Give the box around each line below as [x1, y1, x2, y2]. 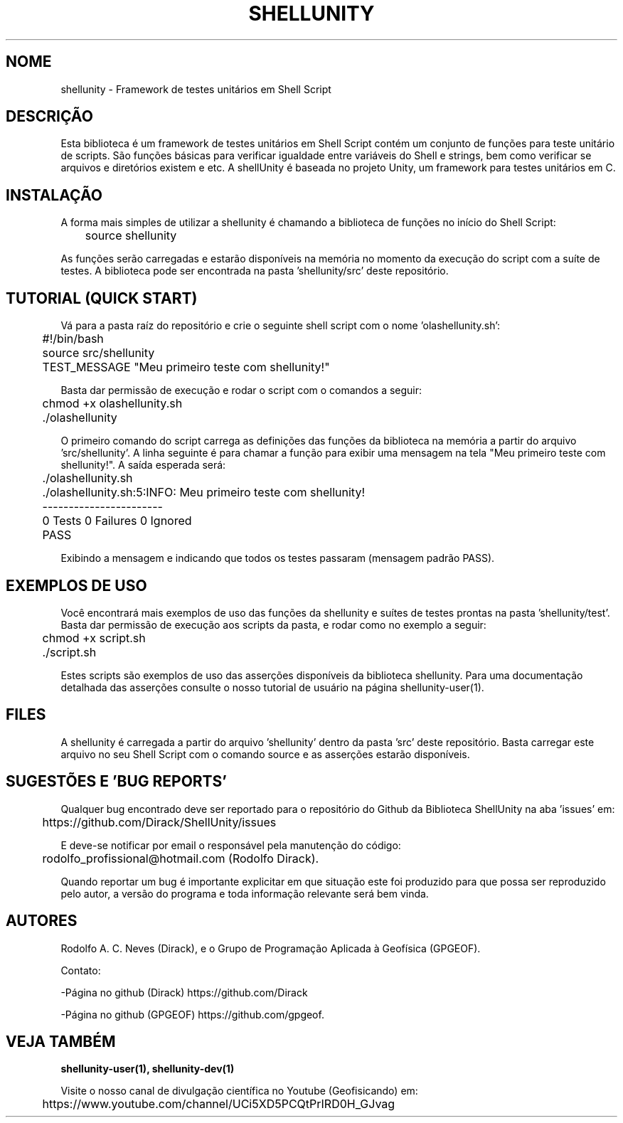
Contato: [60, 964, 101, 976]
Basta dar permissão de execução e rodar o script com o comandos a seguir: [60, 384, 422, 397]
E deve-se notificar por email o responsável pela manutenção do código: [60, 839, 401, 851]
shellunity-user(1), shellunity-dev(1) [60, 1063, 235, 1075]
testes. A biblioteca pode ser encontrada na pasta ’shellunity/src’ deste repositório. [60, 265, 449, 277]
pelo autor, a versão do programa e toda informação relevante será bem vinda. [60, 887, 429, 900]
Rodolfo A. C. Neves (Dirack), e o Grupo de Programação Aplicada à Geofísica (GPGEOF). [60, 942, 481, 954]
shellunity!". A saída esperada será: [60, 459, 226, 472]
